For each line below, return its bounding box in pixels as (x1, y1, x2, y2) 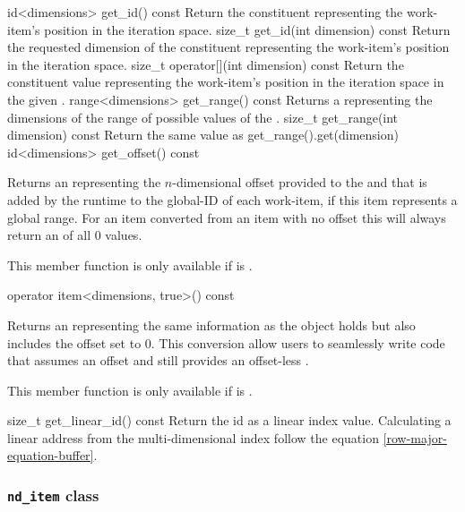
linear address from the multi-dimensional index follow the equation (7, 428, 379, 447)
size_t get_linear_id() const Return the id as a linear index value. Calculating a (7, 411, 452, 430)
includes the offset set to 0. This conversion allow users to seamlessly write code (7, 333, 445, 352)
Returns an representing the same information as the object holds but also (7, 315, 416, 334)
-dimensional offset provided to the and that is (172, 173, 427, 192)
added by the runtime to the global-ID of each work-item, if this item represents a (7, 190, 458, 209)
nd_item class (7, 483, 99, 506)
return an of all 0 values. (7, 226, 142, 244)
